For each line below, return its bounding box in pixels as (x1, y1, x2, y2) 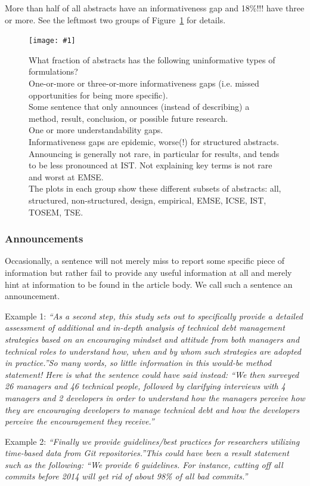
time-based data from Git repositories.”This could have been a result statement (5, 447, 289, 459)
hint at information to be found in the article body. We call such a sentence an (5, 278, 293, 290)
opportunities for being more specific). (29, 88, 168, 101)
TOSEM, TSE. (29, 205, 83, 218)
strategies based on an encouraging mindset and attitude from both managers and (5, 333, 300, 345)
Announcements (5, 231, 83, 246)
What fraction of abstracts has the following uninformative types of (29, 53, 275, 66)
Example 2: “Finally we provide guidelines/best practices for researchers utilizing (5, 435, 300, 447)
